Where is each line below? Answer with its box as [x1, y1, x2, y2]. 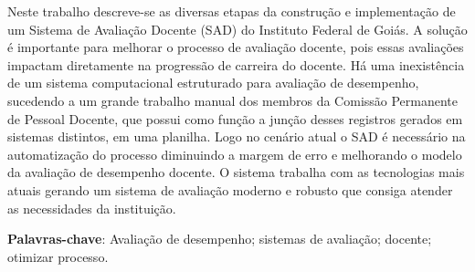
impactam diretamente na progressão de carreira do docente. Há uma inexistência [7, 55, 465, 74]
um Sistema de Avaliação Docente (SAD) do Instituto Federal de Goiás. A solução [7, 19, 468, 38]
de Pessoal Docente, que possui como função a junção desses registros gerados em [7, 109, 463, 128]
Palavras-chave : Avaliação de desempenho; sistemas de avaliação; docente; [7, 229, 432, 248]
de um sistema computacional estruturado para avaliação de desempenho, [7, 73, 419, 92]
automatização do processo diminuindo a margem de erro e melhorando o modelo [7, 144, 462, 163]
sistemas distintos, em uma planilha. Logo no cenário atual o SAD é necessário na [7, 127, 466, 146]
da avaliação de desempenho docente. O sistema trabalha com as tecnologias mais [7, 162, 465, 182]
